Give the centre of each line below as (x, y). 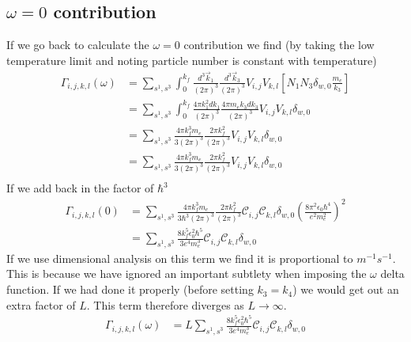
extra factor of (41, 304)
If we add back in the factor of (80, 188)
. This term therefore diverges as (165, 304)
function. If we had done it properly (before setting (130, 289)
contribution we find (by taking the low (279, 45)
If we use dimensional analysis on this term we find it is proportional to (180, 258)
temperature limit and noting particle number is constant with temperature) (192, 60)
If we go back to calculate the (78, 45)
